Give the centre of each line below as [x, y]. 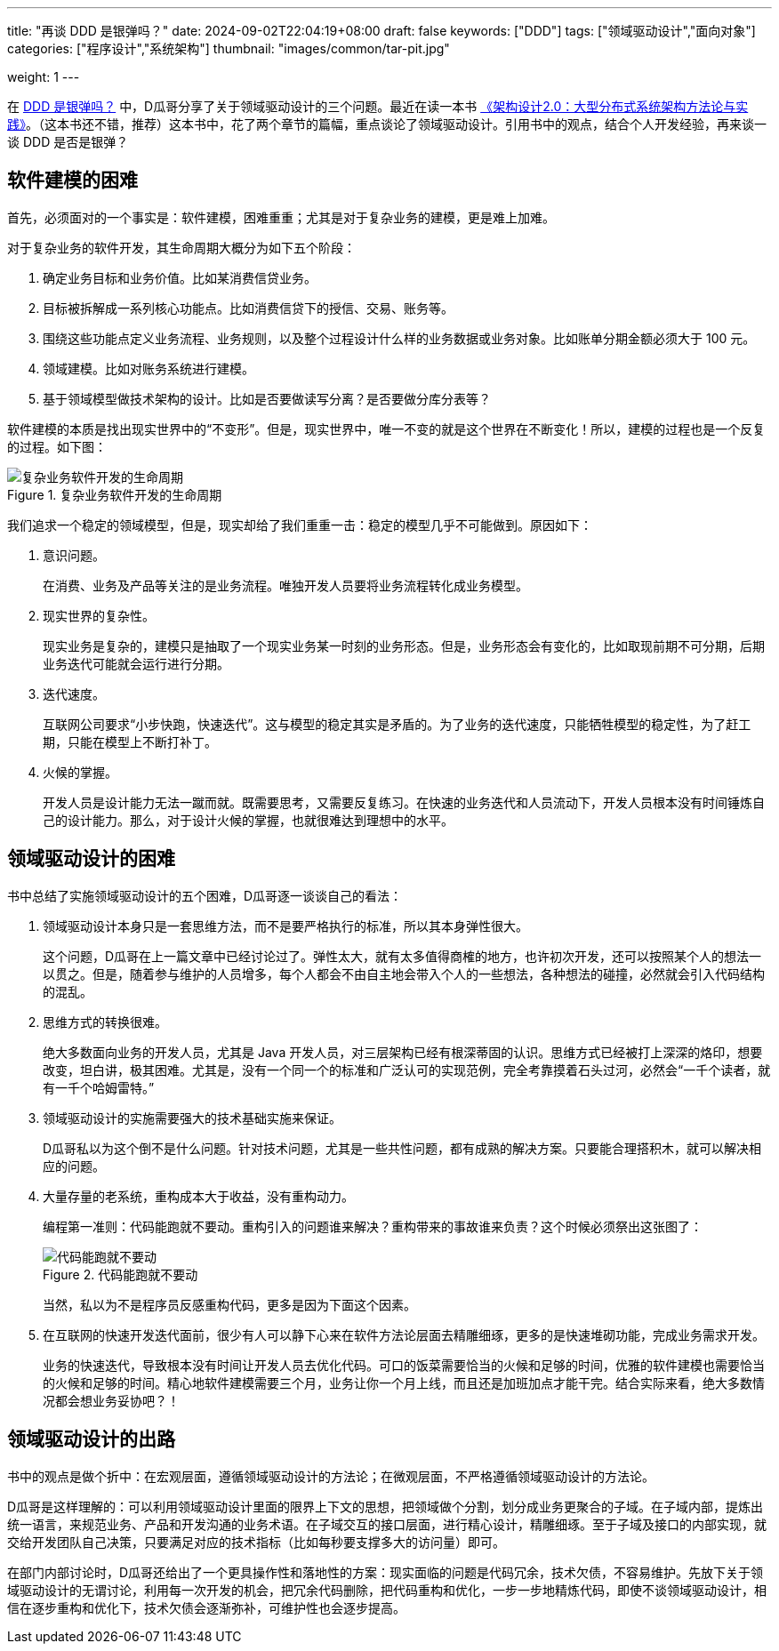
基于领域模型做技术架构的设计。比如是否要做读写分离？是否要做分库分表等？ [267, 398]
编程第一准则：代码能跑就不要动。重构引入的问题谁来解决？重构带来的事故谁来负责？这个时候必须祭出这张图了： [373, 1226]
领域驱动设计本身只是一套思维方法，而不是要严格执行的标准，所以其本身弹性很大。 [285, 926]
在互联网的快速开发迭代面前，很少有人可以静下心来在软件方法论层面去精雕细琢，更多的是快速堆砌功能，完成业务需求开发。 [404, 1334]
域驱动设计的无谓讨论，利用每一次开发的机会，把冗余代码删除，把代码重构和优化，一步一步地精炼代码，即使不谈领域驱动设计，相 [387, 1590]
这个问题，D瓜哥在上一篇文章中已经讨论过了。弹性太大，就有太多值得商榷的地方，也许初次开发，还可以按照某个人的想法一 [402, 956]
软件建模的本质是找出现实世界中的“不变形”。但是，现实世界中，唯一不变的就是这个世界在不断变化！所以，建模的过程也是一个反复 [386, 429]
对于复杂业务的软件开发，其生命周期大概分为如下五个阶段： [181, 247]
